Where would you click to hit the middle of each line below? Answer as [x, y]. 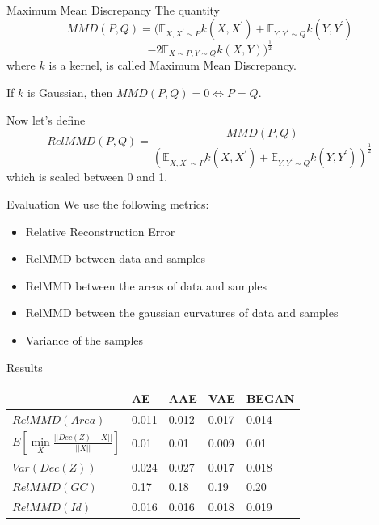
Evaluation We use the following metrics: [108, 204]
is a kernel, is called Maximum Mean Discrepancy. [173, 65]
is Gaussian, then [70, 92]
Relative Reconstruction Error [100, 231]
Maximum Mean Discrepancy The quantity [113, 10]
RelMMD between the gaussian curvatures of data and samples [182, 313]
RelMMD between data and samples [115, 258]
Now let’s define [46, 119]
